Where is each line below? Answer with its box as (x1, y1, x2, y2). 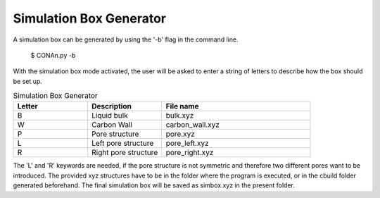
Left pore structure (91, 138, 154, 148)
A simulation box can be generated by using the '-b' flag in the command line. (13, 35, 239, 44)
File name (165, 101, 199, 111)
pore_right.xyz (165, 148, 214, 158)
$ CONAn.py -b (30, 51, 76, 59)
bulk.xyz (165, 111, 194, 120)
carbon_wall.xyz (165, 120, 220, 130)
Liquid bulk (91, 111, 128, 120)
